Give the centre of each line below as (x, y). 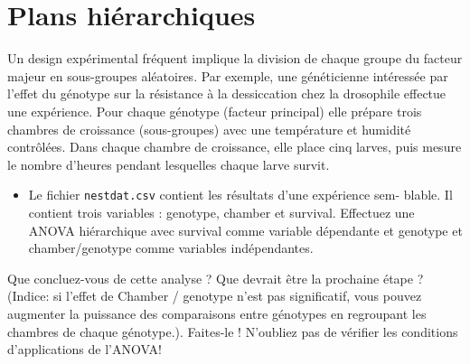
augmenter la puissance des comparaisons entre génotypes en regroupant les (217, 313)
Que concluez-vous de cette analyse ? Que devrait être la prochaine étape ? (216, 278)
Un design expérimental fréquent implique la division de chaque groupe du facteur (235, 58)
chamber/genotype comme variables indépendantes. (171, 248)
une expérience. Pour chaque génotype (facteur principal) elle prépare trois (215, 111)
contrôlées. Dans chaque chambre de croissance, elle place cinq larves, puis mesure (235, 147)
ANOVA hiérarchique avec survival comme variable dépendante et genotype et (245, 230)
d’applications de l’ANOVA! (85, 349)
